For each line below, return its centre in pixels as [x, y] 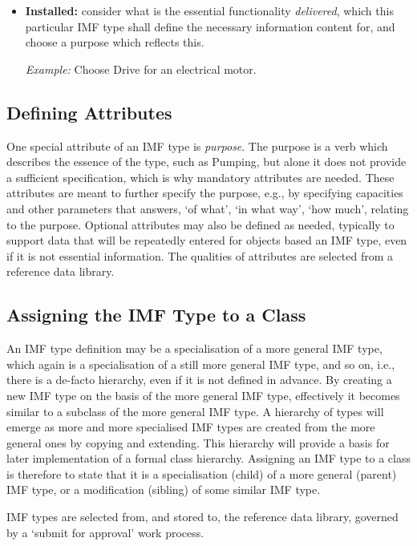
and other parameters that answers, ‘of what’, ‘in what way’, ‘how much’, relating [208, 208]
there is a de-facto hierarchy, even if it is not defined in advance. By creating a [199, 380]
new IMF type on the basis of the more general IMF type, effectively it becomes [203, 395]
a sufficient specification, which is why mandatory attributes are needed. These [200, 177]
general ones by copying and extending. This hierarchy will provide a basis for [198, 442]
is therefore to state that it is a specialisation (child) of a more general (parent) [202, 473]
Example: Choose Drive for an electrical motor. [141, 69]
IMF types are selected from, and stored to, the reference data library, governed [202, 517]
